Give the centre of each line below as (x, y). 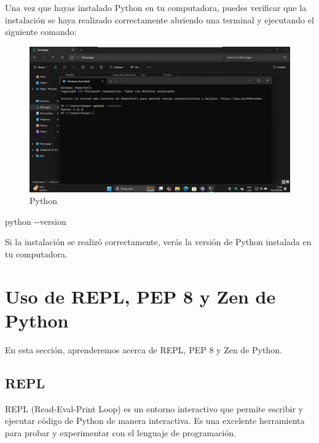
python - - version (36, 221)
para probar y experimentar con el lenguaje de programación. (120, 432)
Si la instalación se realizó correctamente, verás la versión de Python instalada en (158, 242)
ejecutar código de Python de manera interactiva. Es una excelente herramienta (155, 421)
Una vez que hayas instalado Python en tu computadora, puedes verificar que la (156, 7)
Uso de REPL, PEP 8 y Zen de (140, 296)
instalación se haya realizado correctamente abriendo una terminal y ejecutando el (159, 19)
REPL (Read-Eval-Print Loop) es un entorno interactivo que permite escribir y (154, 408)
